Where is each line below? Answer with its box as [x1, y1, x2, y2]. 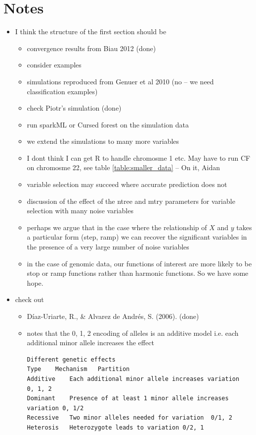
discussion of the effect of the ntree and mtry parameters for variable [27, 195, 235, 206]
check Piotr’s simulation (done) [27, 103, 122, 113]
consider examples [27, 60, 82, 70]
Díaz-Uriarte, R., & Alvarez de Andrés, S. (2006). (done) [27, 311, 199, 321]
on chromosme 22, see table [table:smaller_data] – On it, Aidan [27, 162, 220, 173]
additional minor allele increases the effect [27, 337, 154, 348]
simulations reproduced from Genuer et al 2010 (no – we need [27, 76, 214, 86]
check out [15, 294, 44, 305]
